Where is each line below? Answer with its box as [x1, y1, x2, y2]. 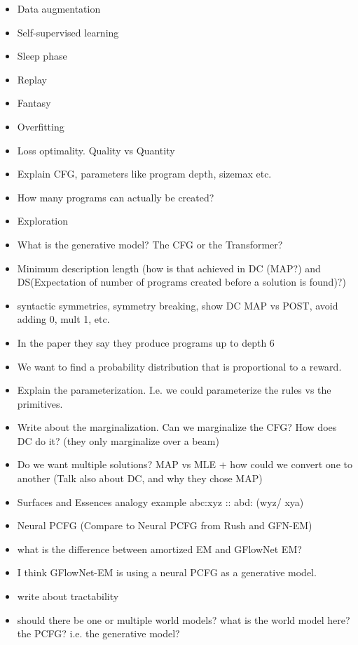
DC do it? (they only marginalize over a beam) [17, 433, 219, 448]
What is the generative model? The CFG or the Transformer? [17, 237, 283, 251]
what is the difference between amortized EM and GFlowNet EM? [17, 541, 302, 556]
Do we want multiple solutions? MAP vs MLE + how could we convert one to [17, 457, 352, 472]
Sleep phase [17, 48, 67, 63]
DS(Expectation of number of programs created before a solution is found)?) [17, 274, 346, 289]
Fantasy [17, 95, 51, 110]
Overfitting [17, 119, 64, 133]
